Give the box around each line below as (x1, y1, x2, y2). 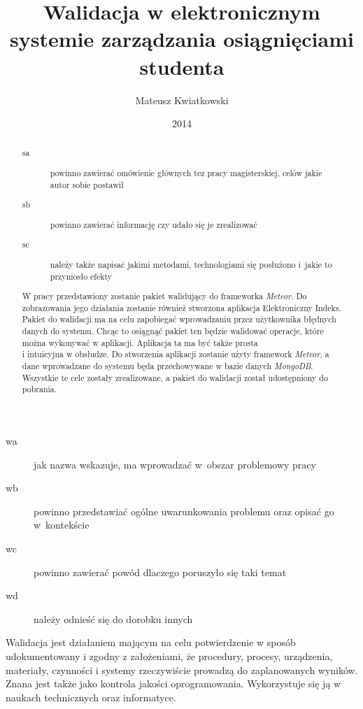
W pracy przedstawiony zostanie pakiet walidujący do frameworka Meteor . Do (22, 290, 307, 302)
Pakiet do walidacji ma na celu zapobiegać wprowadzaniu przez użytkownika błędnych (22, 313, 336, 325)
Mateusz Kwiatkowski (135, 92, 229, 107)
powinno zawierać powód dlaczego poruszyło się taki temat (34, 564, 287, 579)
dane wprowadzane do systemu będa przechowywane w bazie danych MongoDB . (22, 360, 313, 372)
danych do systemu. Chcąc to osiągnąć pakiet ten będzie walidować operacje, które (22, 325, 324, 337)
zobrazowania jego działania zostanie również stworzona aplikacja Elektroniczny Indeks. (22, 301, 341, 313)
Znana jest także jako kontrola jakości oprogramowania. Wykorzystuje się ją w (6, 676, 341, 691)
